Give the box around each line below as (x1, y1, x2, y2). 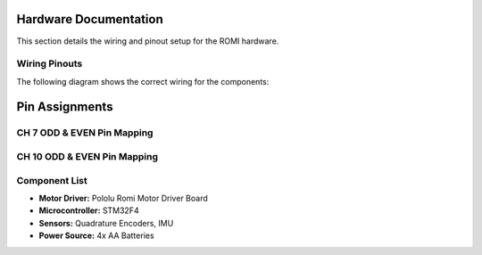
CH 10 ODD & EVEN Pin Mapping (16, 151, 158, 162)
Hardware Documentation (16, 12, 164, 27)
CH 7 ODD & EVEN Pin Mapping (16, 127, 154, 139)
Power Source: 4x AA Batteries (38, 230, 155, 241)
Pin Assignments (16, 99, 113, 115)
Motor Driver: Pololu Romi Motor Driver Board (38, 193, 209, 203)
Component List (16, 174, 88, 186)
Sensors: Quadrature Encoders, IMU (38, 218, 174, 228)
